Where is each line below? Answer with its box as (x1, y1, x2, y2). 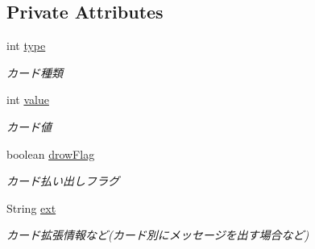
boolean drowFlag (6, 145, 95, 162)
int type (6, 37, 46, 54)
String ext (6, 199, 56, 216)
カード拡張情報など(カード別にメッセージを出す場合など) (6, 226, 309, 243)
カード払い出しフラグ (6, 172, 119, 189)
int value (6, 91, 49, 108)
